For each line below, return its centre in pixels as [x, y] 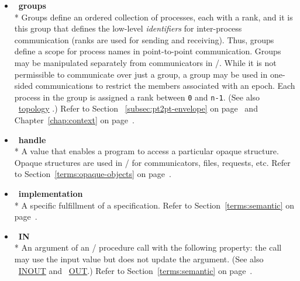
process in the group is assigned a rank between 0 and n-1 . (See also [137, 97]
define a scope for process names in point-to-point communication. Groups [148, 51]
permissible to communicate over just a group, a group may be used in [141, 74]
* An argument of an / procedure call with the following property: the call [148, 247]
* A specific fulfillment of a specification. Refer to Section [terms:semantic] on [154, 205]
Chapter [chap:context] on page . [74, 120]
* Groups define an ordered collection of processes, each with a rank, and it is [154, 17]
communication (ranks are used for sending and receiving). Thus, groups [144, 39]
